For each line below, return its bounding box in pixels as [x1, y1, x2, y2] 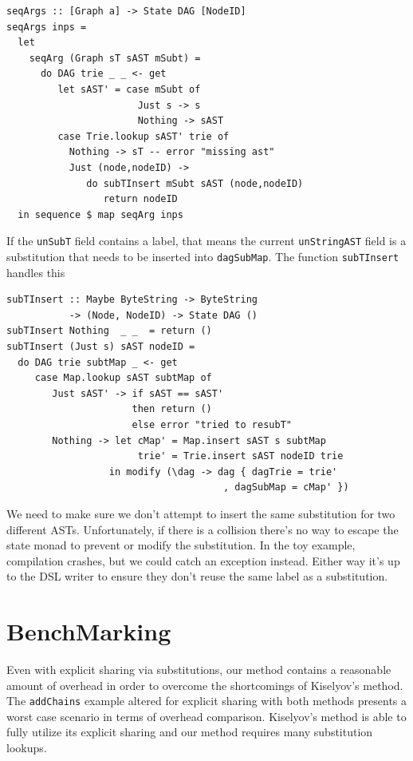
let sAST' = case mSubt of [57, 83, 201, 95]
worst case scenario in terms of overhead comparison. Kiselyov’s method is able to [6, 707, 407, 724]
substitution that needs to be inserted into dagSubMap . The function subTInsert [6, 248, 399, 264]
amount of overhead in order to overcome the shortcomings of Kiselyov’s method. [6, 676, 403, 693]
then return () [132, 403, 212, 415]
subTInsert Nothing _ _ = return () [6, 325, 212, 337]
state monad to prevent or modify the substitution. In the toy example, [6, 537, 356, 553]
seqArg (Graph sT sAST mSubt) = [29, 52, 201, 64]
